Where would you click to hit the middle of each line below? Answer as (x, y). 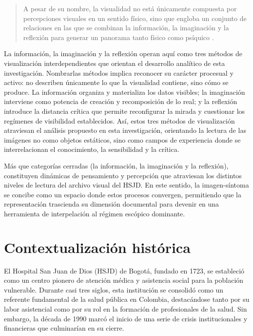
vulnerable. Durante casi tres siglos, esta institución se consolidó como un (114, 289)
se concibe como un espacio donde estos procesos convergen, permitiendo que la (123, 194)
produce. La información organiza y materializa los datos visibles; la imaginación (125, 92)
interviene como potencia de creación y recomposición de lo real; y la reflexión (121, 101)
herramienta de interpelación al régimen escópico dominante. (95, 213)
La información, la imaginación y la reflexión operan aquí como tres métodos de (123, 53)
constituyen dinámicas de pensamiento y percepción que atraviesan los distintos (123, 175)
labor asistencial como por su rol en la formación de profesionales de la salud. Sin (126, 308)
